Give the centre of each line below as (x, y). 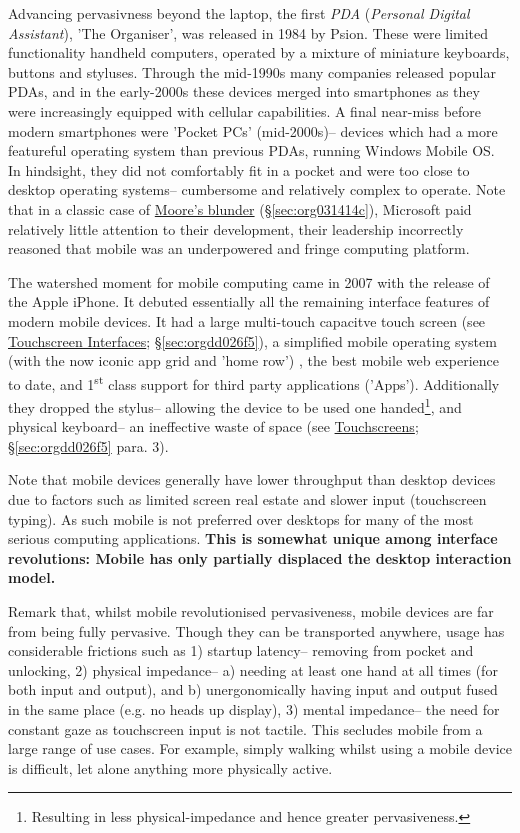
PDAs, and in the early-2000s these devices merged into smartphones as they (244, 91)
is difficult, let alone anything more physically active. (170, 767)
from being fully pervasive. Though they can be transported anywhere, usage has (256, 630)
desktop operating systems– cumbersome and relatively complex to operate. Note (257, 189)
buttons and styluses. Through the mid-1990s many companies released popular (252, 71)
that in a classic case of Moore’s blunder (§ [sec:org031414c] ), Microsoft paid (240, 208)
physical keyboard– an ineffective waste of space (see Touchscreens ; (213, 426)
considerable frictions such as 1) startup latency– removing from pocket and (241, 650)
